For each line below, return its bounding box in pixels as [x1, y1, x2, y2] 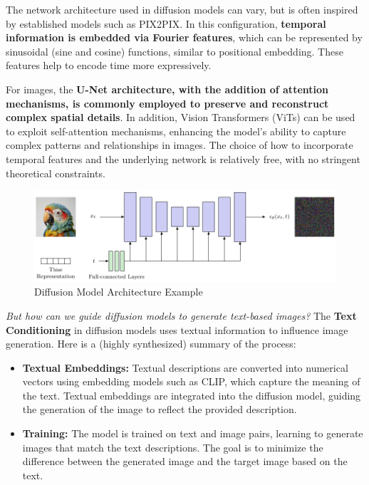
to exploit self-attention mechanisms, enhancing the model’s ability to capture [6, 123, 346, 138]
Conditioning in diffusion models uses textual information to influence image [6, 322, 348, 337]
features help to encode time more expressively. [6, 58, 212, 73]
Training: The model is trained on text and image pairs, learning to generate [22, 426, 363, 441]
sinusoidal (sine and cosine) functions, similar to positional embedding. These [6, 43, 343, 58]
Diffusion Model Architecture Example [34, 284, 203, 299]
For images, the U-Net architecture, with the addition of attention [6, 81, 328, 96]
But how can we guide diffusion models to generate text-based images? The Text [6, 308, 357, 323]
